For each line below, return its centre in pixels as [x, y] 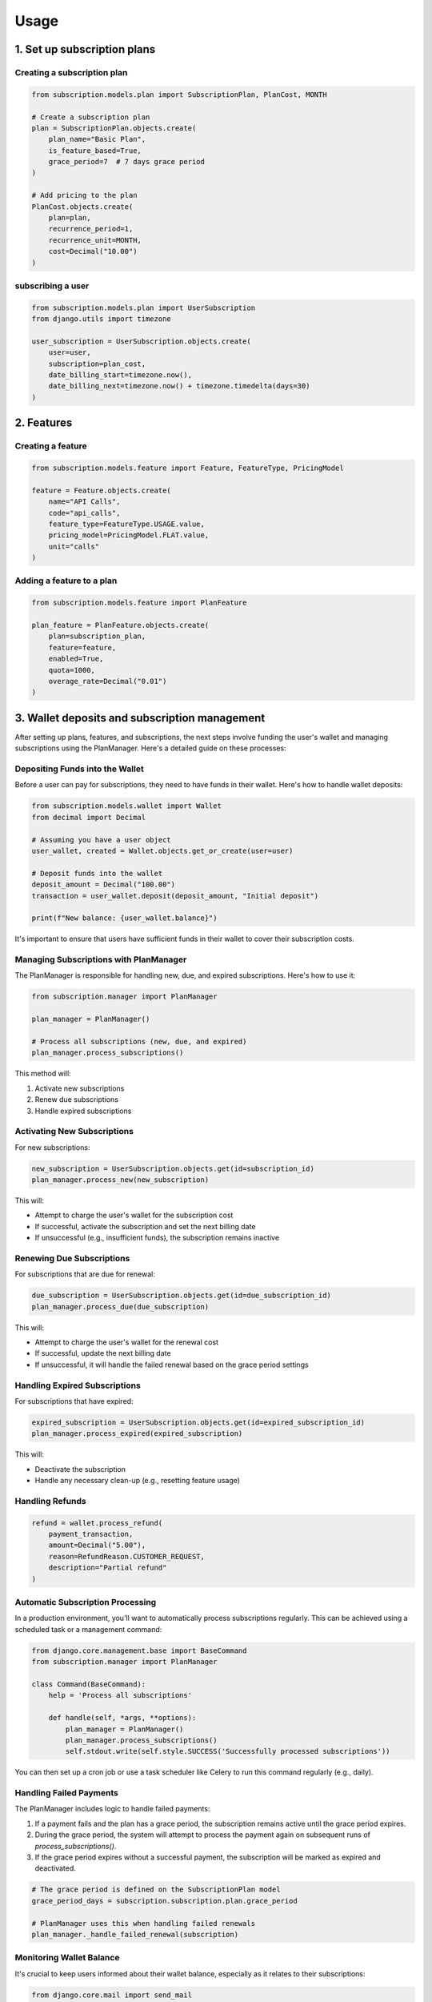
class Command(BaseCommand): [89, 1684]
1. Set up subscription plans [85, 49]
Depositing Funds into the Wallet [79, 769]
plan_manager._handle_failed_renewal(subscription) [135, 1934]
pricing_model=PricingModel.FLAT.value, [129, 535]
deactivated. [55, 1868]
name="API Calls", [84, 502]
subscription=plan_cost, [97, 364]
